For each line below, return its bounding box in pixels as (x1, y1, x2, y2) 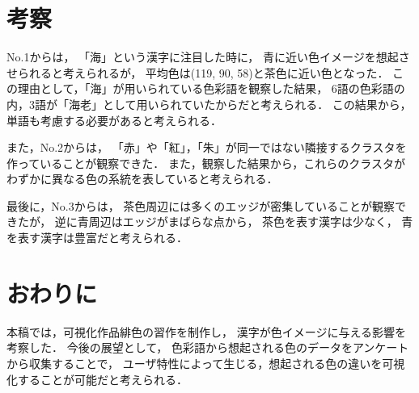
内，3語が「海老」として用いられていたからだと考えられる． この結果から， (6, 95, 412, 112)
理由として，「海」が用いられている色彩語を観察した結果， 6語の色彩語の (17, 80, 405, 97)
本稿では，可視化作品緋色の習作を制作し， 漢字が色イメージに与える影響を (6, 323, 406, 340)
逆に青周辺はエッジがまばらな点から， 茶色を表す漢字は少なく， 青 (54, 213, 413, 230)
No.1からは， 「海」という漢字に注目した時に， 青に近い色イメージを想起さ (6, 48, 410, 65)
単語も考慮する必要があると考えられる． (6, 111, 222, 128)
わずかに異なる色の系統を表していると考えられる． (6, 170, 278, 187)
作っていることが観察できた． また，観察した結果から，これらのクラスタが (6, 154, 405, 171)
